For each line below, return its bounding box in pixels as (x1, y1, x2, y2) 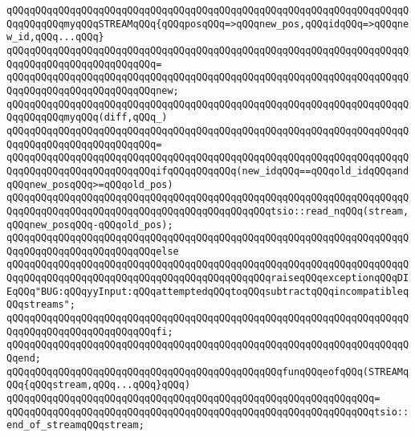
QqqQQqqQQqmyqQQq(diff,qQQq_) (6, 112, 168, 124)
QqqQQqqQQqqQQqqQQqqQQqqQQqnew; (6, 84, 179, 96)
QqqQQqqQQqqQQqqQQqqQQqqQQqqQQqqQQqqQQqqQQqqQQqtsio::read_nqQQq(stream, (6, 205, 409, 217)
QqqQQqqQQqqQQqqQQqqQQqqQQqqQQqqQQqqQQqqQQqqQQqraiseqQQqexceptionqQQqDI (6, 272, 409, 284)
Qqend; (6, 353, 41, 365)
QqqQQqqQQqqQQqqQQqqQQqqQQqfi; (6, 325, 173, 337)
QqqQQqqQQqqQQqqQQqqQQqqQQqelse (6, 245, 179, 257)
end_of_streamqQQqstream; (6, 419, 144, 431)
